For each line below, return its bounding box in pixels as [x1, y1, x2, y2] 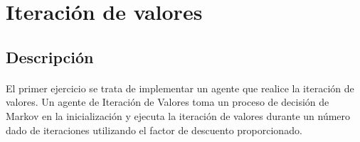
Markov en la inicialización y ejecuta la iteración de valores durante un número [6, 108, 351, 123]
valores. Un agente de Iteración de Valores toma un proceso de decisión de [6, 94, 329, 109]
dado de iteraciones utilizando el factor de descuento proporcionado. [6, 122, 302, 137]
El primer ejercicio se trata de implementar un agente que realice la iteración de [6, 80, 354, 95]
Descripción [6, 45, 94, 67]
